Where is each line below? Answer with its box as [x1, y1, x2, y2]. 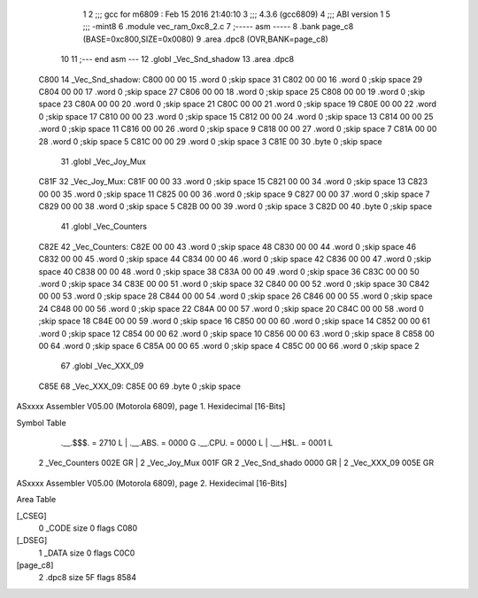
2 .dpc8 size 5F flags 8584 [38, 572, 137, 583]
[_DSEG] [16, 535, 48, 546]
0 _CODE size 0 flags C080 [38, 523, 138, 533]
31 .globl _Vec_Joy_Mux [60, 156, 146, 167]
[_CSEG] [16, 510, 48, 521]
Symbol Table [16, 417, 66, 428]
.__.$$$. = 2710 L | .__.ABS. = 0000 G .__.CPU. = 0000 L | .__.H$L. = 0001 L [60, 437, 334, 447]
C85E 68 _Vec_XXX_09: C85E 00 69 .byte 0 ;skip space [38, 381, 241, 392]
